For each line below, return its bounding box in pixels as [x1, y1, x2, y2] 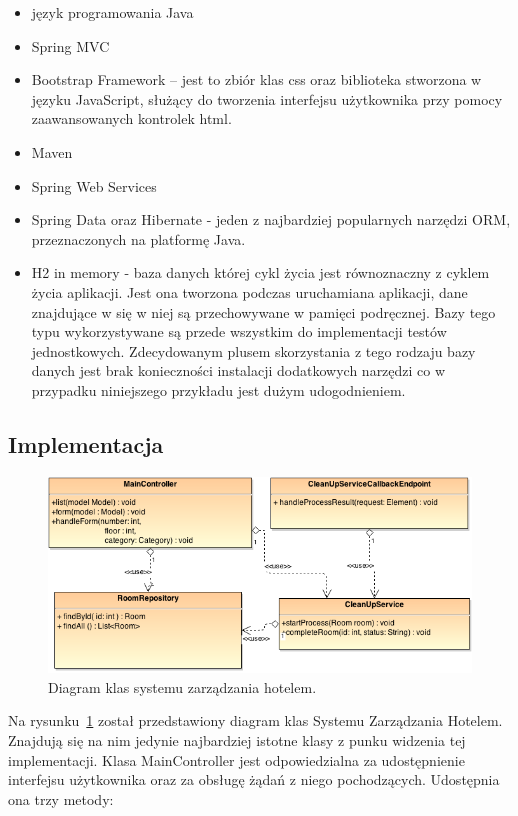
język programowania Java [31, 2, 194, 22]
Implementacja [8, 428, 164, 459]
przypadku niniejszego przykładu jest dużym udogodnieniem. [31, 379, 406, 400]
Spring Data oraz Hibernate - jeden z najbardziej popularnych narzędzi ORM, [31, 209, 511, 230]
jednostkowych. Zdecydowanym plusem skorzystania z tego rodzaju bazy [31, 340, 476, 361]
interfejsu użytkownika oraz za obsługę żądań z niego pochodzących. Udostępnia [8, 769, 500, 790]
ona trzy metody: [8, 788, 114, 809]
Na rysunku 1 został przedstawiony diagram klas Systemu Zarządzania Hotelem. [8, 710, 503, 731]
